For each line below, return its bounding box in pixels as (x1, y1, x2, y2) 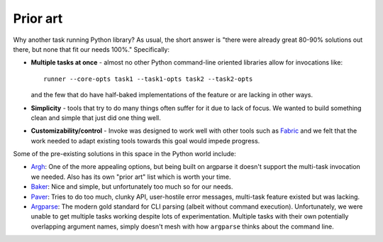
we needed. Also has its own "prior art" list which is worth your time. (30, 172, 231, 181)
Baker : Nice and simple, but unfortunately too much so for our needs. (30, 182, 233, 191)
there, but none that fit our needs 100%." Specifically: (13, 45, 170, 53)
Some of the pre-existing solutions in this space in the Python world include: (13, 150, 237, 158)
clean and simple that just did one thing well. (30, 114, 161, 122)
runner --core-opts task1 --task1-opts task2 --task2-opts (43, 75, 253, 83)
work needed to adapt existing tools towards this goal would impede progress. (30, 136, 260, 145)
